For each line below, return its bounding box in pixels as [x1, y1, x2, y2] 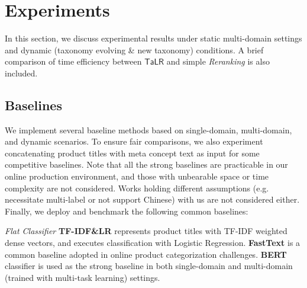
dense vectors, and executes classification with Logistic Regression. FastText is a [5, 236, 300, 249]
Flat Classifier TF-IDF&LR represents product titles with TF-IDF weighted [5, 225, 287, 237]
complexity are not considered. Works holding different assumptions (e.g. [5, 181, 269, 194]
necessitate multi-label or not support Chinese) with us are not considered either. [5, 193, 300, 206]
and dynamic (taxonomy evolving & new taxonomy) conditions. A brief [5, 43, 264, 56]
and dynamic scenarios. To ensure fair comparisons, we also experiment [5, 135, 263, 148]
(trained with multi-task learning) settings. [5, 271, 160, 283]
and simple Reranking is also [166, 55, 270, 68]
